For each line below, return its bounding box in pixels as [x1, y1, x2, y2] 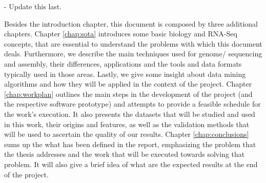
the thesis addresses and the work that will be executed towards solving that [4, 149, 245, 159]
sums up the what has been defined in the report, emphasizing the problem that [4, 138, 256, 149]
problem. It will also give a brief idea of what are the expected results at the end [4, 158, 258, 169]
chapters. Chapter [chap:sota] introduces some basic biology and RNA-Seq [4, 28, 237, 39]
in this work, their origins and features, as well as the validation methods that [4, 118, 250, 129]
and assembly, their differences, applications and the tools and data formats [4, 58, 242, 69]
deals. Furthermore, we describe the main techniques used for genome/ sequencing [4, 48, 262, 59]
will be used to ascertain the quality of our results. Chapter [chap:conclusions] [4, 129, 249, 139]
